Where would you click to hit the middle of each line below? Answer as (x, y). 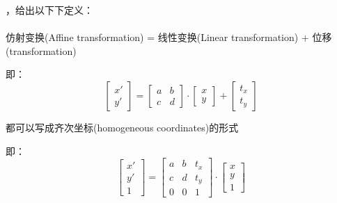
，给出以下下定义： (49, 10)
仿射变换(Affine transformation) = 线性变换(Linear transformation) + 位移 (169, 37)
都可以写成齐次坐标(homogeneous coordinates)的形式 (122, 127)
